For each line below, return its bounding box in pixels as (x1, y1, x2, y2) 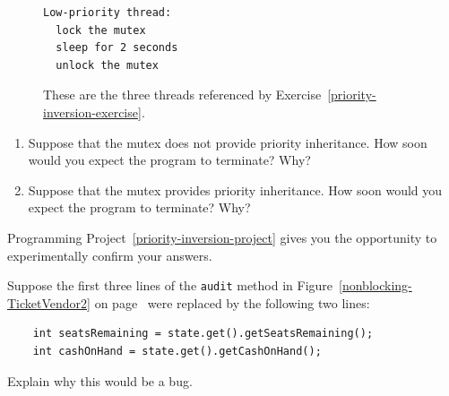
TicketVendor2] (7, 293, 91, 312)
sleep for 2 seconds (56, 41, 178, 55)
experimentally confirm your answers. (7, 245, 212, 264)
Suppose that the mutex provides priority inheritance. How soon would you (28, 180, 443, 199)
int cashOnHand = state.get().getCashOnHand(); (32, 344, 322, 357)
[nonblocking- (339, 276, 412, 295)
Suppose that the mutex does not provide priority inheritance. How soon (28, 133, 427, 151)
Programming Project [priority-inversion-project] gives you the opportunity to (7, 228, 437, 246)
